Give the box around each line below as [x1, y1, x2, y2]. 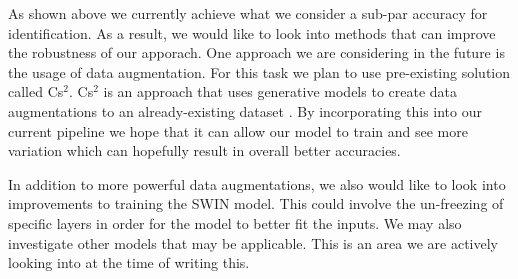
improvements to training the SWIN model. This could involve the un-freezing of [8, 193, 504, 214]
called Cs [8, 81, 64, 102]
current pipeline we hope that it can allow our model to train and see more [8, 120, 468, 141]
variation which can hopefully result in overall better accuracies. [8, 140, 401, 161]
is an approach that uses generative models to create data [103, 81, 458, 102]
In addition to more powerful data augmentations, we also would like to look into [8, 173, 506, 194]
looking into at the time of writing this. [8, 252, 250, 273]
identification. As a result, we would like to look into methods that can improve [8, 22, 496, 43]
